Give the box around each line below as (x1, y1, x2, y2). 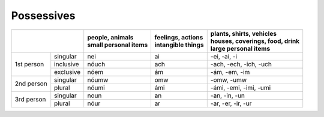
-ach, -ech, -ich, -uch (210, 60, 272, 68)
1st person (14, 60, 44, 68)
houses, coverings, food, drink (210, 36, 300, 45)
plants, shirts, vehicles (210, 29, 277, 38)
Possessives (11, 9, 76, 22)
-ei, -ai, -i (210, 52, 237, 60)
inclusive (54, 60, 79, 68)
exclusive (54, 67, 81, 76)
